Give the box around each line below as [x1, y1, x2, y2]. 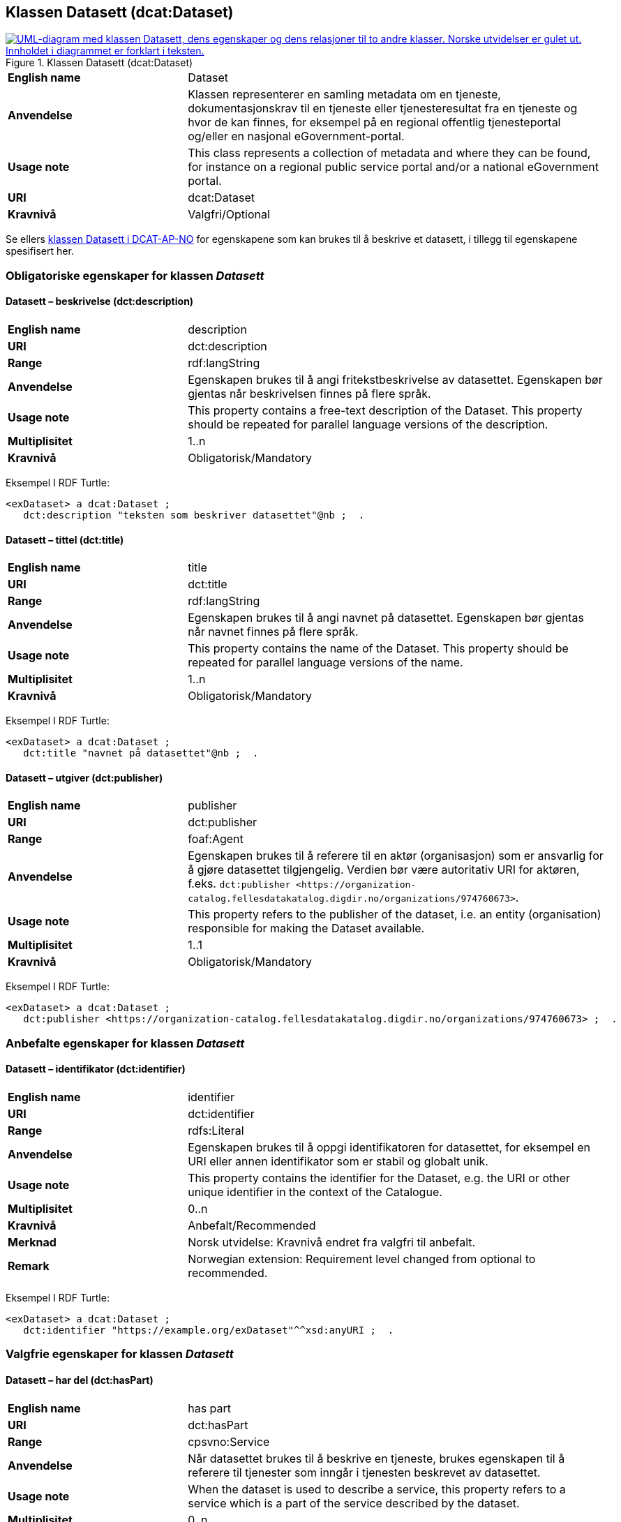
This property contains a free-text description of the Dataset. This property [188, 403, 583, 418]
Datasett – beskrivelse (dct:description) [6, 295, 194, 308]
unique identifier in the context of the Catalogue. [188, 1185, 442, 1200]
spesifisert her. [6, 245, 74, 258]
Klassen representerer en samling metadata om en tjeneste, [188, 87, 501, 102]
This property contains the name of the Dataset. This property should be [188, 641, 569, 656]
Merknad [8, 1235, 57, 1250]
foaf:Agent [188, 832, 244, 846]
